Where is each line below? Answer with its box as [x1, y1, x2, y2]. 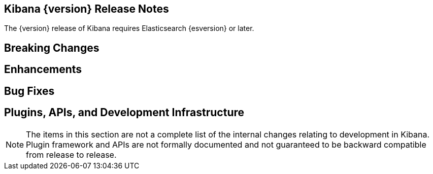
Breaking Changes [4, 41, 99, 54]
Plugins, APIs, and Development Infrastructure [4, 106, 245, 119]
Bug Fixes [4, 84, 55, 97]
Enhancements [4, 63, 82, 76]
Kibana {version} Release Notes [4, 3, 169, 15]
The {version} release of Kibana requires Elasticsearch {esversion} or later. [4, 24, 254, 33]
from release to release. [26, 149, 117, 160]
